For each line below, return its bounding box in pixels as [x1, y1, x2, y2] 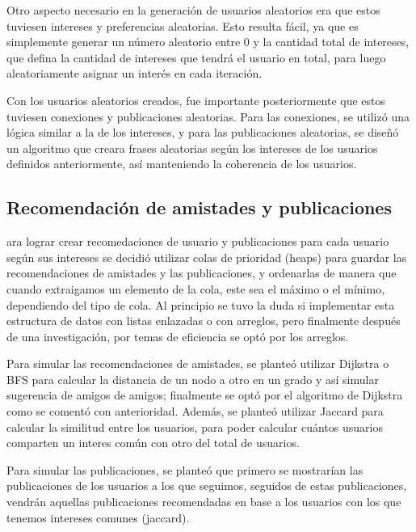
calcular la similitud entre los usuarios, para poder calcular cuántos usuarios [6, 418, 383, 435]
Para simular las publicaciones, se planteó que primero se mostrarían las [6, 461, 363, 478]
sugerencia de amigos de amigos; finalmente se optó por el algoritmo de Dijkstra [6, 386, 403, 403]
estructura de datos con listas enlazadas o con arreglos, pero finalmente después [6, 312, 401, 329]
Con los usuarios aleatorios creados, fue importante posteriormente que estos [6, 91, 386, 108]
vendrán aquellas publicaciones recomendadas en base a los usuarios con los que [6, 493, 401, 510]
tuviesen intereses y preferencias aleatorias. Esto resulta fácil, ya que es [6, 17, 359, 34]
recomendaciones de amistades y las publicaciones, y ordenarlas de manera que [6, 264, 397, 281]
